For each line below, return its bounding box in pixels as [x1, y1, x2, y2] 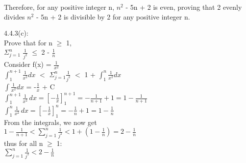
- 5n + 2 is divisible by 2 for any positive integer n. [36, 11, 190, 21]
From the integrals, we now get [4, 117, 97, 127]
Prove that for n [4, 37, 53, 47]
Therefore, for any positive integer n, [4, 2, 115, 12]
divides [4, 11, 25, 21]
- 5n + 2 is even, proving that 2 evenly [125, 2, 242, 12]
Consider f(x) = [4, 59, 51, 69]
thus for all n [4, 138, 43, 148]
